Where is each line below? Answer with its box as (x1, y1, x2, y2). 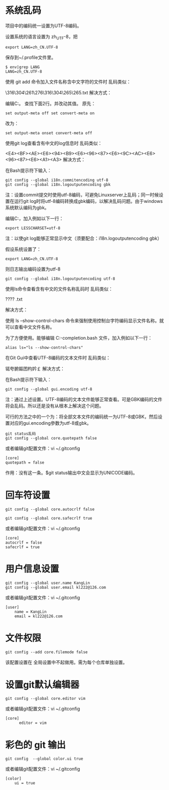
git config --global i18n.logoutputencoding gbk (5, 182, 111, 187)
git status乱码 (5, 431, 36, 436)
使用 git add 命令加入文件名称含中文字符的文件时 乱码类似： (5, 78, 131, 85)
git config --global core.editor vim (5, 696, 86, 701)
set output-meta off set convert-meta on (5, 111, 95, 116)
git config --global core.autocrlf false (5, 507, 95, 512)
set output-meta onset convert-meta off (5, 130, 93, 136)
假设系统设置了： (5, 246, 41, 252)
